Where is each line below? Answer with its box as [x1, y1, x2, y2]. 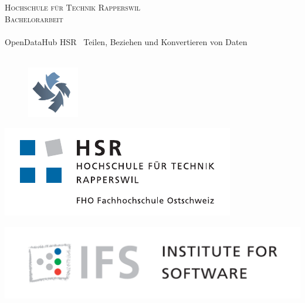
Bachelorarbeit [5, 12, 63, 25]
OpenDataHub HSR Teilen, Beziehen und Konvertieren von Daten [5, 35, 248, 47]
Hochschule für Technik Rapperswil [5, 1, 141, 13]
